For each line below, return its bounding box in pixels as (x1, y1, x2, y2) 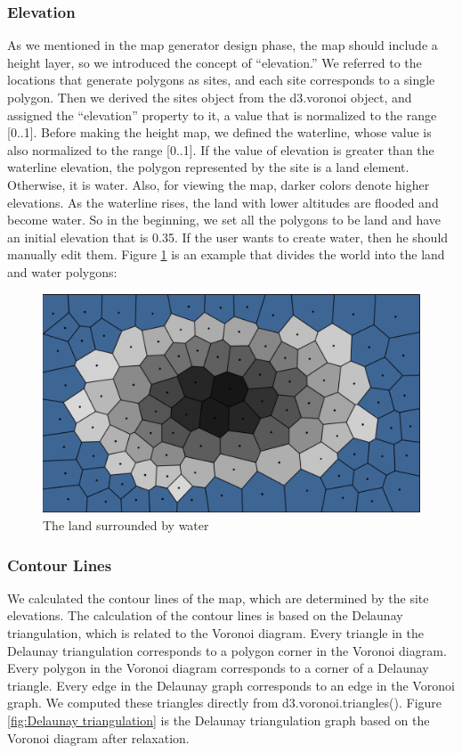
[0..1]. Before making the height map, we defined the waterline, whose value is (7, 123, 432, 142)
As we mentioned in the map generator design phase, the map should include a (7, 36, 438, 54)
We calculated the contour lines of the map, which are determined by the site (7, 588, 429, 607)
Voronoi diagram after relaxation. (7, 728, 190, 747)
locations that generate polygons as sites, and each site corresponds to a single (7, 70, 435, 89)
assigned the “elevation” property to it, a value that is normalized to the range (7, 105, 437, 124)
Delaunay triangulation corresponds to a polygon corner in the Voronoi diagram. (7, 641, 447, 659)
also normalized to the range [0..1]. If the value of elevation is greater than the (7, 140, 434, 159)
